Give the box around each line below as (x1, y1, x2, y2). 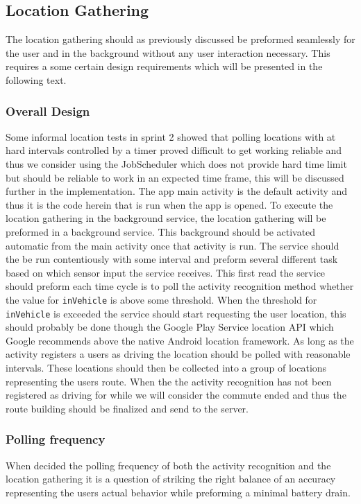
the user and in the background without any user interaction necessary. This (6, 45, 330, 60)
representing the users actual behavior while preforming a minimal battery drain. (6, 485, 351, 499)
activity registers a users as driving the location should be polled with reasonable (6, 347, 351, 361)
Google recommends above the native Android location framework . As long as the (6, 333, 354, 347)
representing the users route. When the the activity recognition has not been (6, 374, 332, 388)
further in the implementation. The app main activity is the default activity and (6, 184, 348, 198)
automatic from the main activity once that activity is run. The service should (6, 238, 339, 252)
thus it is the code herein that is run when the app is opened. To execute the (6, 197, 333, 211)
